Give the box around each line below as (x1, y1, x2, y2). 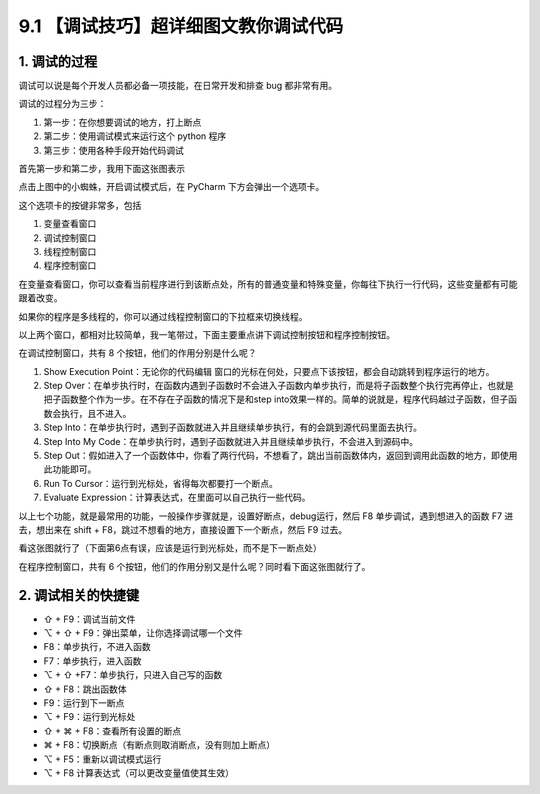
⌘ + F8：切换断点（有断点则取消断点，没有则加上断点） (43, 739, 276, 751)
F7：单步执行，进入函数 (43, 655, 142, 667)
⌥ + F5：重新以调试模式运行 (43, 753, 162, 765)
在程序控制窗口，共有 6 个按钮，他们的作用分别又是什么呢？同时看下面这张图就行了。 (18, 560, 371, 572)
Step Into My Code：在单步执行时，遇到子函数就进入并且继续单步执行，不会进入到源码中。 (43, 435, 419, 447)
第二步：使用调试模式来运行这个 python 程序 (43, 130, 227, 142)
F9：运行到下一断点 (43, 697, 125, 709)
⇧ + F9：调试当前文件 (43, 613, 136, 625)
